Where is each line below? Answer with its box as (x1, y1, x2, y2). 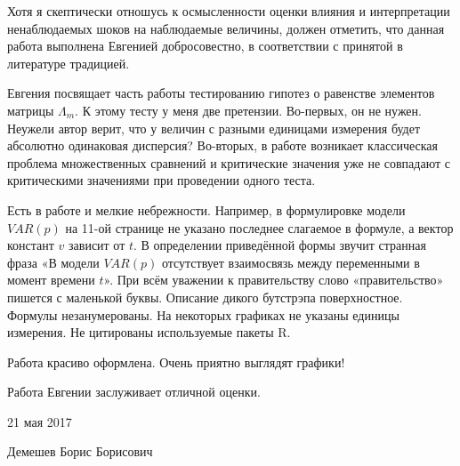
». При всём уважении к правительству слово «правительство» (103, 270, 444, 289)
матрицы (7, 100, 54, 119)
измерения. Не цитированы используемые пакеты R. (7, 323, 291, 341)
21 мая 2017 (7, 412, 72, 430)
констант (7, 236, 54, 254)
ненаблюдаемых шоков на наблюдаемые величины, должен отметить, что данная (7, 19, 445, 37)
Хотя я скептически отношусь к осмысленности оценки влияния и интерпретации (7, 2, 450, 20)
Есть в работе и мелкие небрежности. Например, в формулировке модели (7, 200, 406, 219)
